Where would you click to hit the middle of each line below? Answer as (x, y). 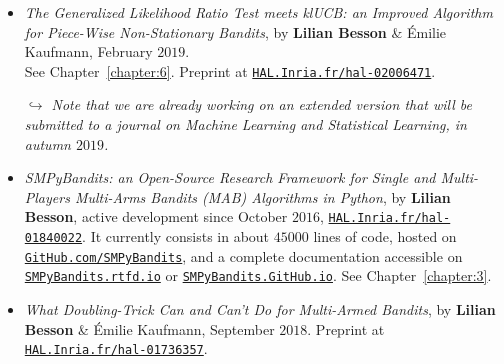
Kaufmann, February (88, 51)
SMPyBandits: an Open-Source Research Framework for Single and (230, 177)
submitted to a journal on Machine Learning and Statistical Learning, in (245, 124)
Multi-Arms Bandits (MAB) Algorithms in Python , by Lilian (262, 196)
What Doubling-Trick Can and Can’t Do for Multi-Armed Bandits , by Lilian (260, 309)
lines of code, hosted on (385, 236)
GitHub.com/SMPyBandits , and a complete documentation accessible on (243, 255)
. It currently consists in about (176, 236)
